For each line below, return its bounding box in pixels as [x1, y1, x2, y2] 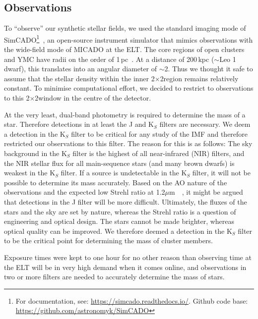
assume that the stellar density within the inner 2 [4, 73, 155, 83]
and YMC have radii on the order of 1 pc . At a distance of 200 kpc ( [4, 53, 214, 64]
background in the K [4, 148, 67, 158]
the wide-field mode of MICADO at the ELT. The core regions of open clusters [4, 44, 245, 54]
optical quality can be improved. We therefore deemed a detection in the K [4, 225, 232, 236]
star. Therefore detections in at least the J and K [4, 119, 154, 129]
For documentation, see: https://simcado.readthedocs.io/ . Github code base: [15, 295, 248, 306]
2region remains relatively [160, 73, 239, 83]
